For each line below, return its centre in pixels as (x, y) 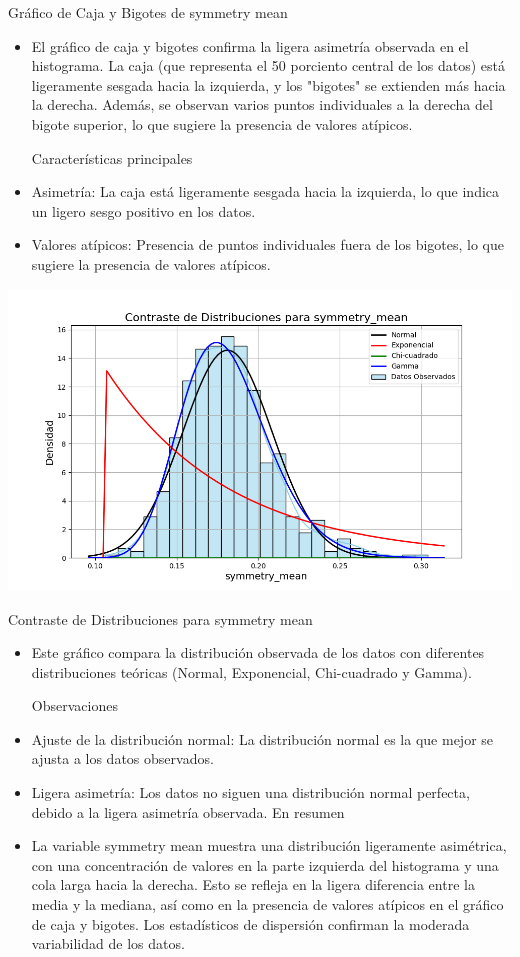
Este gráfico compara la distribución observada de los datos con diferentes (258, 652)
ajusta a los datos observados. (122, 758)
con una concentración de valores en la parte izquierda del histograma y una (265, 864)
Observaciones (74, 705)
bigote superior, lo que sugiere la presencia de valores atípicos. (222, 123)
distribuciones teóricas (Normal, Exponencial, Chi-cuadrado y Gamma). (251, 671)
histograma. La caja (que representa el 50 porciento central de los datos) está (268, 65)
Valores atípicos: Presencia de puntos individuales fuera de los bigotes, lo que (267, 244)
